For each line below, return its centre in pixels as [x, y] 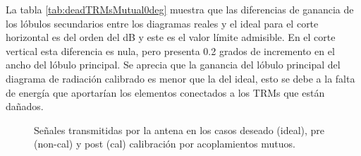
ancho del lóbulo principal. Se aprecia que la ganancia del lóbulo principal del [173, 65]
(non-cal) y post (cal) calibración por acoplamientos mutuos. [165, 144]
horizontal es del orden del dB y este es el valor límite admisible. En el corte [171, 37]
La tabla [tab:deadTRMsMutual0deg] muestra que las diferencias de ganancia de [180, 9]
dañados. [25, 106]
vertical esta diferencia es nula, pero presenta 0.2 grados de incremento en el [170, 50]
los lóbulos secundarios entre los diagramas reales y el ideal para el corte [162, 23]
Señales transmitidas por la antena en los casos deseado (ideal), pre [179, 130]
